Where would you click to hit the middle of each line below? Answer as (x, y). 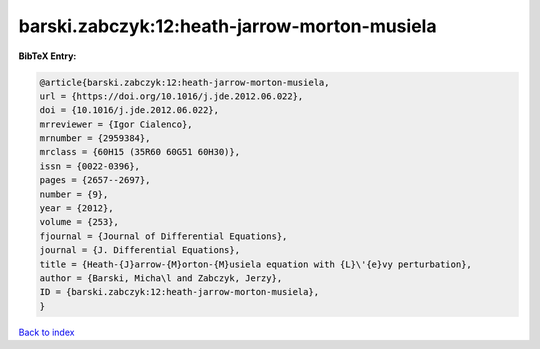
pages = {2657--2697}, (95, 180)
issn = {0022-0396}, (89, 166)
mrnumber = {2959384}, (95, 138)
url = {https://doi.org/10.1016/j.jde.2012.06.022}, (171, 96)
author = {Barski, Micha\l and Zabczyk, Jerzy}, (161, 278)
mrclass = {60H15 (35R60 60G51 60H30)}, (139, 152)
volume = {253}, (79, 222)
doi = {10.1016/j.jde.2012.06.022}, (129, 110)
